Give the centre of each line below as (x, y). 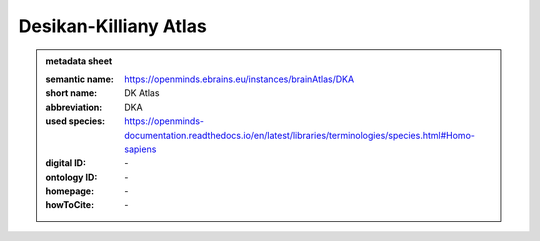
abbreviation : (74, 107)
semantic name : (79, 79)
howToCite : (70, 205)
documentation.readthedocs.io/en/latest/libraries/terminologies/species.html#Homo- (299, 135)
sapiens (140, 149)
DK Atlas (142, 93)
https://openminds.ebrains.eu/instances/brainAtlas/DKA (239, 79)
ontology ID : (71, 177)
